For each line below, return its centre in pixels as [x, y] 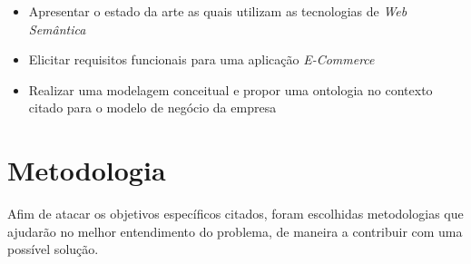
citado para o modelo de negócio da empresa [152, 108]
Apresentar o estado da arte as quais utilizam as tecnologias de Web [218, 11]
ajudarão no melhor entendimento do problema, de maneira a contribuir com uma [235, 231]
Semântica [57, 29]
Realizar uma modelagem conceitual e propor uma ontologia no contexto [231, 89]
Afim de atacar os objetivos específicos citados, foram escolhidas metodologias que [235, 214]
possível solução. [53, 249]
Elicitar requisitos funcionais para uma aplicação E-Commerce [201, 59]
